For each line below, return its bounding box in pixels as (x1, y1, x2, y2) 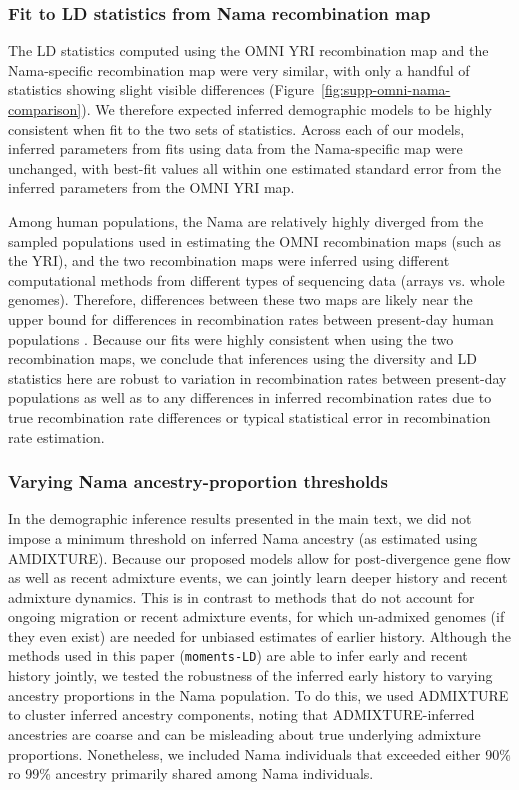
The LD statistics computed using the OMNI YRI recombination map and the (8, 40, 489, 61)
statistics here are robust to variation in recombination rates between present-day (8, 367, 507, 388)
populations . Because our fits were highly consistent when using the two (8, 328, 454, 349)
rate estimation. (8, 426, 105, 447)
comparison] (8, 99, 82, 119)
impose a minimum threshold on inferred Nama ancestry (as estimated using (8, 527, 478, 548)
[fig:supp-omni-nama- (321, 79, 451, 100)
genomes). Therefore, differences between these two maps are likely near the (8, 289, 473, 310)
